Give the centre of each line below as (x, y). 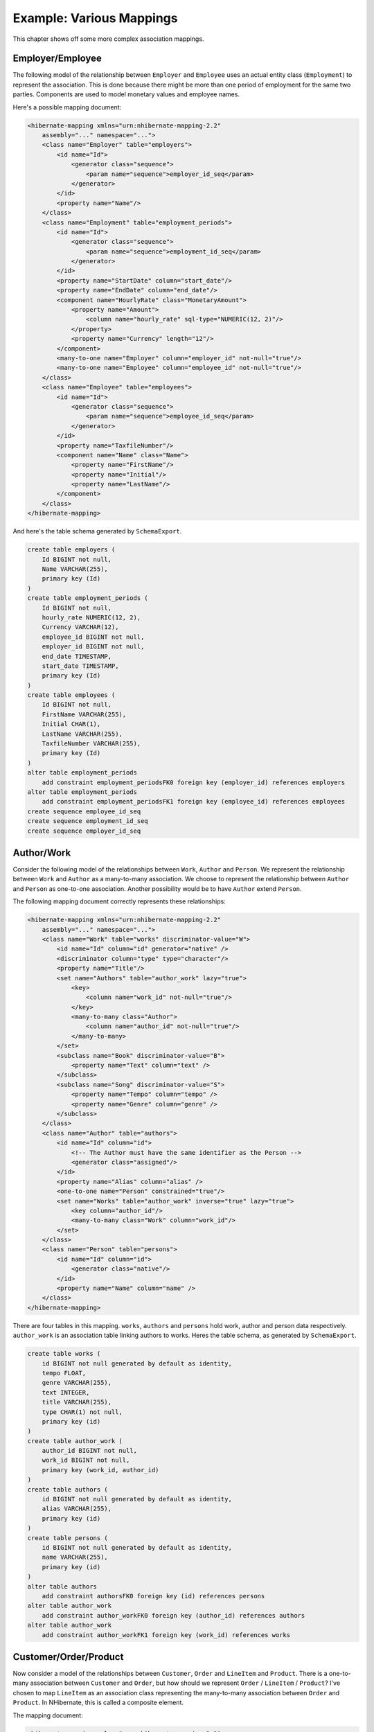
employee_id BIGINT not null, (93, 637)
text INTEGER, (66, 1392)
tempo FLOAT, (64, 1373)
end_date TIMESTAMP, (77, 656)
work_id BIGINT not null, (86, 1460)
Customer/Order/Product (68, 1657)
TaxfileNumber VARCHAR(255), (91, 744)
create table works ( (64, 1354)
